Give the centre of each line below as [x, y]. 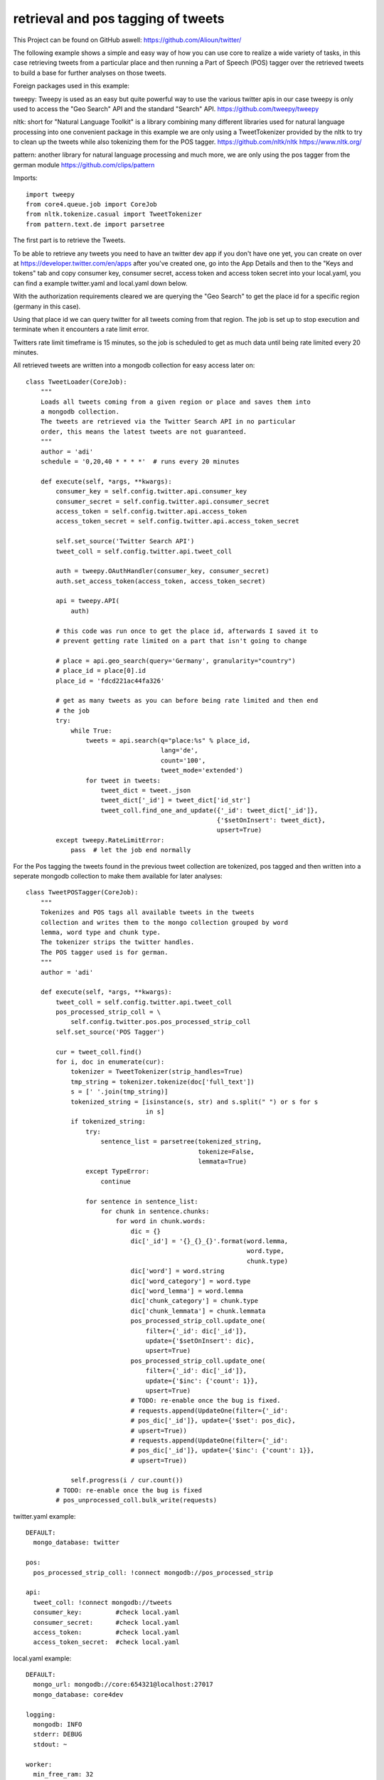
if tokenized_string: [108, 1122]
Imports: [26, 178]
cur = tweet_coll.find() [99, 1052]
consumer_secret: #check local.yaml [106, 1622]
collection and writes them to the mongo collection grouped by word [164, 922]
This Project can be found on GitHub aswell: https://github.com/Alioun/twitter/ [127, 40]
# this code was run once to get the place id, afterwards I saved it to [187, 631]
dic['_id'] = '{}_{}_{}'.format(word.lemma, [209, 1241]
